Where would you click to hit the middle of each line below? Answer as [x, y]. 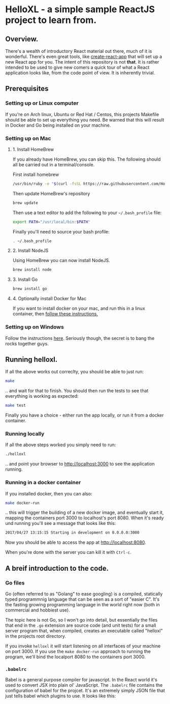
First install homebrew [36, 174]
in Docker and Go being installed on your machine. [58, 125]
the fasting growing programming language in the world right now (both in [82, 605]
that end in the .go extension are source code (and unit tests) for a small [81, 625]
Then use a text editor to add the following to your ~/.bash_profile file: [87, 213]
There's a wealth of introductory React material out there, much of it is [79, 51]
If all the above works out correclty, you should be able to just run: [74, 372]
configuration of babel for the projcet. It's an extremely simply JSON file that [85, 691]
